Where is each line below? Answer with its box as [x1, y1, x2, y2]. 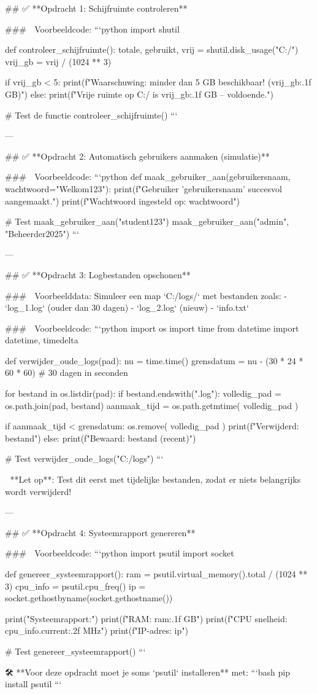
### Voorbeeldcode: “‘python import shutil [5, 22, 180, 35]
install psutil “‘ [5, 677, 62, 690]
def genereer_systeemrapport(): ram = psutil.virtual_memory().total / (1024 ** [5, 567, 308, 580]
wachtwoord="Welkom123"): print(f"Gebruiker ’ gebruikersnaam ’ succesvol [5, 182, 282, 195]
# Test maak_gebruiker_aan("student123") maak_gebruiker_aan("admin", [5, 215, 289, 228]
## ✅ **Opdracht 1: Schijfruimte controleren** [5, 2, 188, 14]
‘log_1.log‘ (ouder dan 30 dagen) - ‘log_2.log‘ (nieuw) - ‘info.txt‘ [5, 301, 249, 314]
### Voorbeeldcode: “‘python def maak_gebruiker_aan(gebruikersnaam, [5, 170, 291, 183]
